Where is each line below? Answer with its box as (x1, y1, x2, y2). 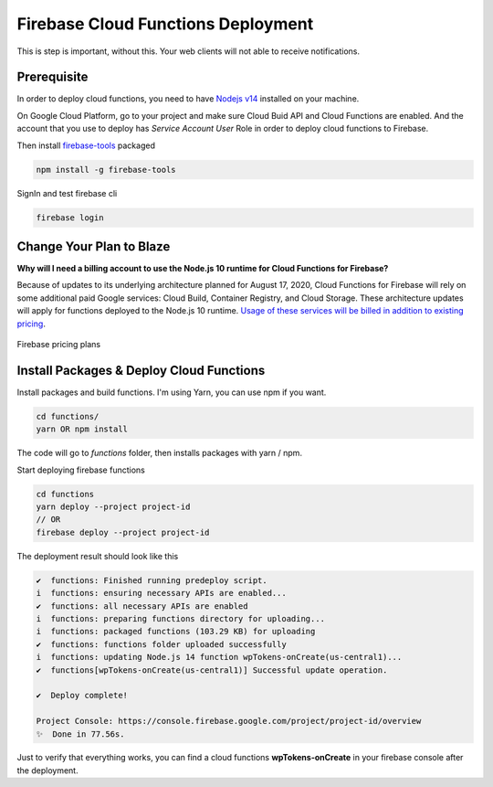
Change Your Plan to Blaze (16, 239, 171, 254)
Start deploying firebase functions (16, 464, 145, 475)
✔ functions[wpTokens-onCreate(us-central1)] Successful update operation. (36, 665, 388, 675)
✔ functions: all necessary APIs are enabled (36, 601, 248, 612)
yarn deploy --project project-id (36, 502, 191, 512)
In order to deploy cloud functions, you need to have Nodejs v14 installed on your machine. (16, 93, 360, 104)
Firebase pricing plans (16, 339, 100, 350)
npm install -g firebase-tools (36, 165, 177, 175)
